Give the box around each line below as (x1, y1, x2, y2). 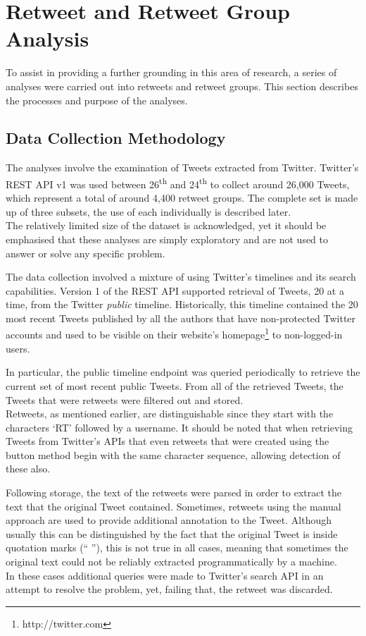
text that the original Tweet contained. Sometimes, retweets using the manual (6, 499, 341, 513)
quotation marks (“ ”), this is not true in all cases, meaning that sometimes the (6, 540, 348, 555)
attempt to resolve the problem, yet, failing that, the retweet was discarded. (6, 582, 333, 597)
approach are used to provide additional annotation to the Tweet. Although (6, 513, 332, 527)
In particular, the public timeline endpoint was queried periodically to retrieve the (6, 365, 360, 379)
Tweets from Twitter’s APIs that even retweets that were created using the (6, 434, 329, 448)
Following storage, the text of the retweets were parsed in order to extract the (6, 485, 342, 500)
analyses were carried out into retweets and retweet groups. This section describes (6, 78, 358, 93)
